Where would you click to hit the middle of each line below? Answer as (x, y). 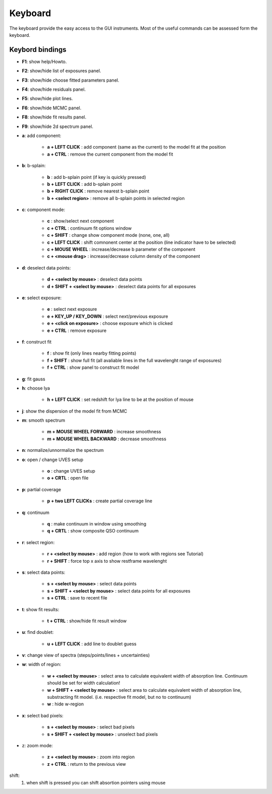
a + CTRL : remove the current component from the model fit (110, 154)
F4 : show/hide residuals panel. (54, 89)
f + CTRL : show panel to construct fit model (93, 367)
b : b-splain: (34, 166)
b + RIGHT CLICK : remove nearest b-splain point (98, 191)
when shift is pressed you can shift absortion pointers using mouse (96, 782)
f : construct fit (37, 342)
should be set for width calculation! (84, 683)
